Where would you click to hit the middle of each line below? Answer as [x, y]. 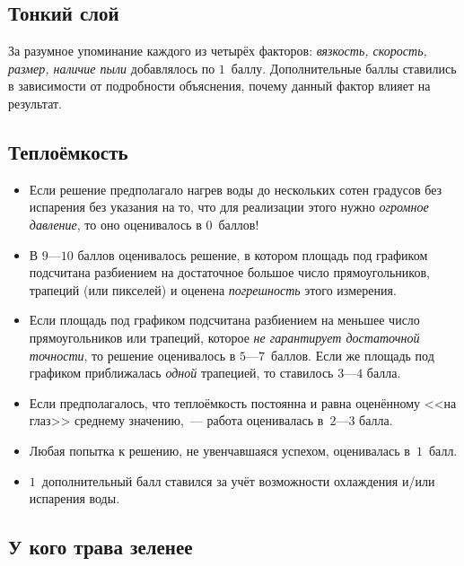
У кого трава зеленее [101, 547]
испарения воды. [74, 498]
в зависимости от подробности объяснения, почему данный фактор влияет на [219, 86]
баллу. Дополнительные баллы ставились [344, 68]
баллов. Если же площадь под [353, 355]
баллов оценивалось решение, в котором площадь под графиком [253, 254]
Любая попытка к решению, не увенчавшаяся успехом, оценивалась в [219, 450]
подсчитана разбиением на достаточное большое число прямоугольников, [229, 272]
